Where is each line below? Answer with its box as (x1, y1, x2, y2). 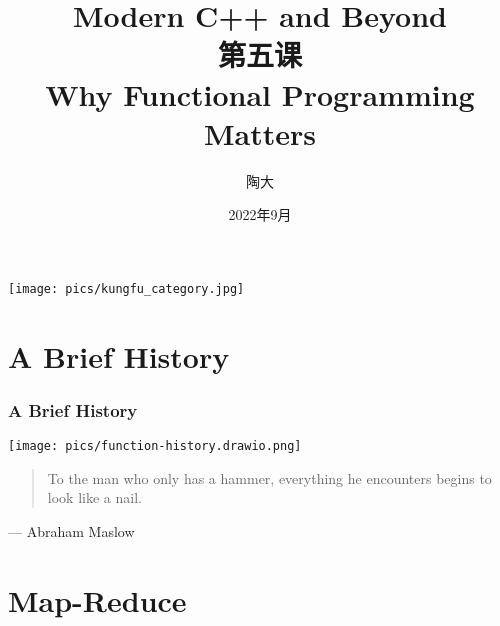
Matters (203, 112, 316, 153)
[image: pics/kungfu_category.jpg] (8, 281, 245, 296)
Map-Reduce (8, 579, 187, 620)
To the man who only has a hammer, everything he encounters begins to (47, 467, 492, 488)
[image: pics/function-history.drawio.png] (8, 439, 302, 454)
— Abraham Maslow (8, 520, 135, 541)
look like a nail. (47, 487, 142, 508)
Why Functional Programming (45, 73, 475, 114)
